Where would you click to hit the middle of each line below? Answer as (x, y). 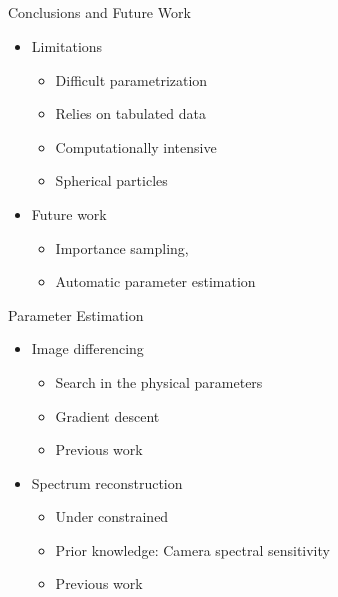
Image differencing (87, 348)
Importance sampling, (122, 247)
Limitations (67, 45)
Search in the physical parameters (159, 381)
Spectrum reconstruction (107, 482)
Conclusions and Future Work (99, 12)
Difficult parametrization (131, 79)
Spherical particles (111, 180)
